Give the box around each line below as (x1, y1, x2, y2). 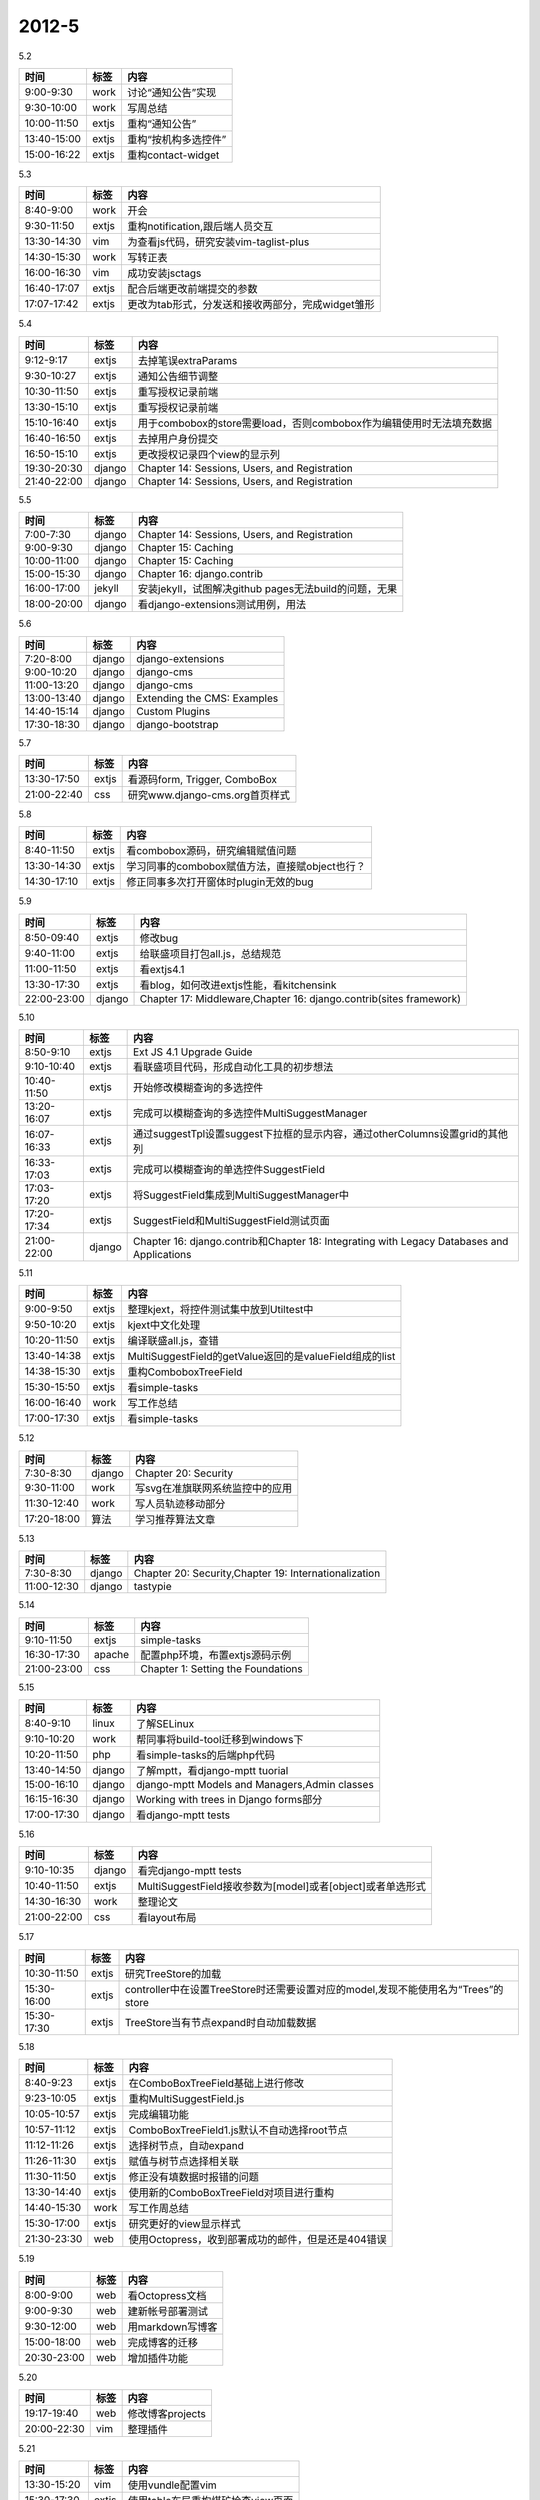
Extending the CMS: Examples (136, 691, 279, 705)
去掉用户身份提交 (137, 431, 219, 445)
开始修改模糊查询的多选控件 (133, 1081, 264, 1095)
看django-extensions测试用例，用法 (137, 598, 307, 612)
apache (93, 1647, 130, 1661)
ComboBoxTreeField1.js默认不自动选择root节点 (128, 2123, 348, 2137)
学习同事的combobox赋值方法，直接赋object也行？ (126, 860, 367, 874)
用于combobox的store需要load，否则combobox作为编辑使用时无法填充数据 (137, 416, 493, 430)
